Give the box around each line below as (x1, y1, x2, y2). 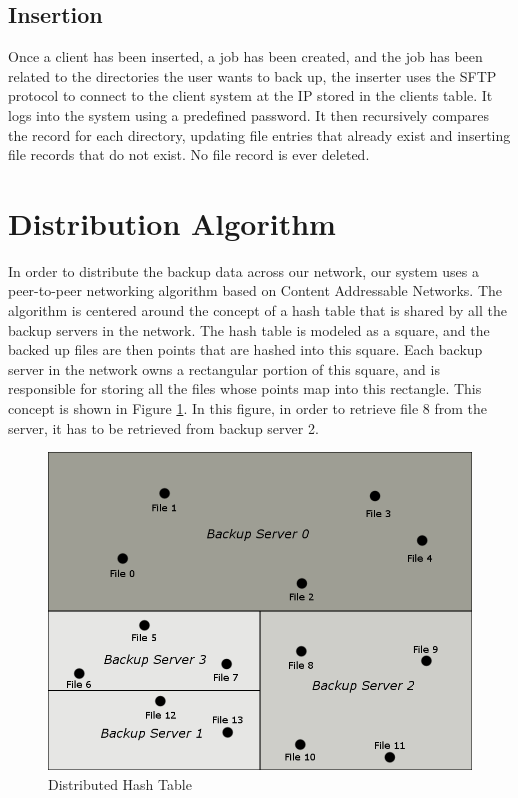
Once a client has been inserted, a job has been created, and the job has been (8, 46, 483, 67)
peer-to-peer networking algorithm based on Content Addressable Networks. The (8, 280, 503, 301)
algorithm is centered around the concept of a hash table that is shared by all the (8, 300, 508, 321)
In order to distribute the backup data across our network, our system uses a (8, 260, 479, 281)
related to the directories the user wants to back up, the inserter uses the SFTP (8, 65, 497, 86)
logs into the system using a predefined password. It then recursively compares (8, 104, 490, 125)
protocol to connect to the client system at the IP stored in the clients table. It (8, 85, 493, 106)
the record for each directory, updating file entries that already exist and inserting (8, 124, 511, 145)
